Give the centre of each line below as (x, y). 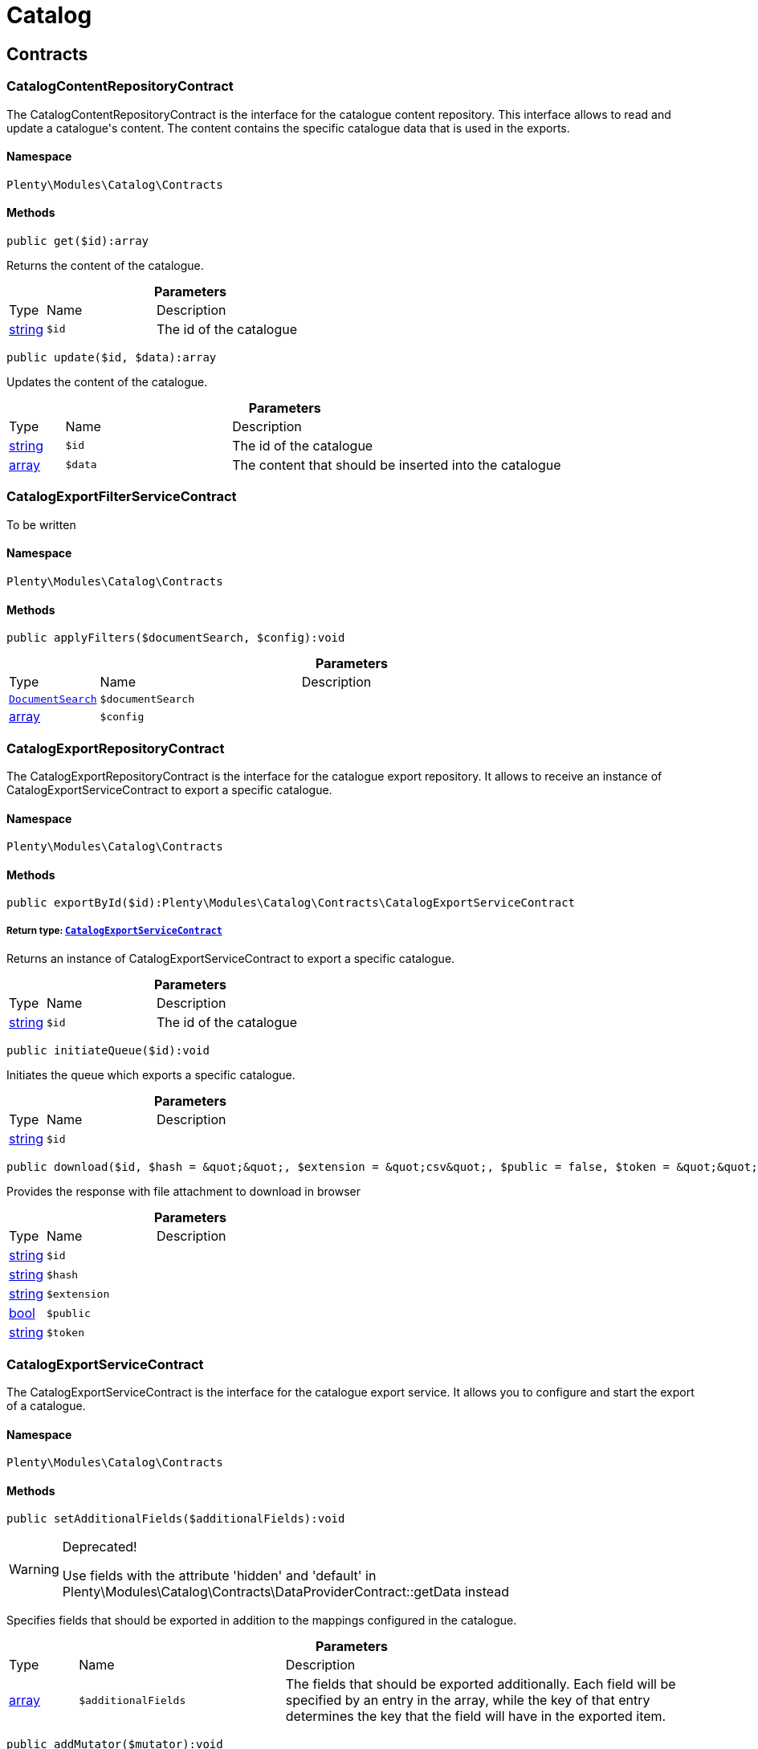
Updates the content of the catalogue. (107, 381)
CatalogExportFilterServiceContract (122, 497)
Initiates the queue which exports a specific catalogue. (151, 1075)
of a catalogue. (46, 1405)
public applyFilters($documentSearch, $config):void (176, 638)
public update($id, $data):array (112, 357)
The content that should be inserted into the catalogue (397, 465)
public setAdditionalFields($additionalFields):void (176, 1519)
